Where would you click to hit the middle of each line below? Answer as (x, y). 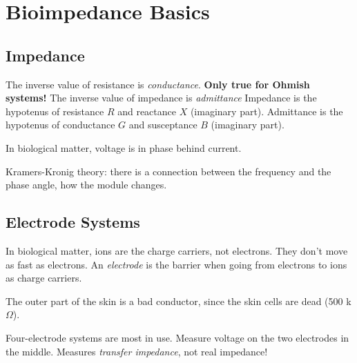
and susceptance (163, 125)
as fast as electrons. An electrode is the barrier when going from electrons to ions (176, 264)
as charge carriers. (44, 278)
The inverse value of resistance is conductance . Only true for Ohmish (158, 84)
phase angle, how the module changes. (86, 185)
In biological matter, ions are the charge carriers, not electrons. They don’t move (177, 250)
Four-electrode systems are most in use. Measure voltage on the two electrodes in (177, 337)
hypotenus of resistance (55, 111)
